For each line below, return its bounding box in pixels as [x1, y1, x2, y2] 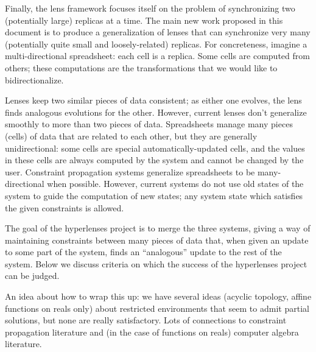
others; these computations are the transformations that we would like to [5, 61, 278, 74]
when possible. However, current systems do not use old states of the [47, 177, 304, 190]
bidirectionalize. [5, 73, 64, 86]
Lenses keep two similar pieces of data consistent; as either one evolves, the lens [5, 94, 302, 107]
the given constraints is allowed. [5, 201, 124, 214]
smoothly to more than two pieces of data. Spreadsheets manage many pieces [5, 118, 293, 130]
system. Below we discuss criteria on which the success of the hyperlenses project [5, 257, 307, 270]
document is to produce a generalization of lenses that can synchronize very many [5, 26, 311, 38]
